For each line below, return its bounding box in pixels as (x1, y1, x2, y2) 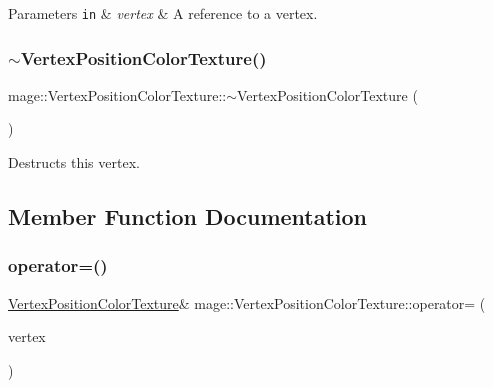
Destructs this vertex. (8, 152, 140, 173)
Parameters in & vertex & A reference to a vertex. (8, 3, 318, 23)
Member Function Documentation (8, 201, 368, 232)
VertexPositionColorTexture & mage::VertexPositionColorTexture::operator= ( (8, 292, 486, 313)
